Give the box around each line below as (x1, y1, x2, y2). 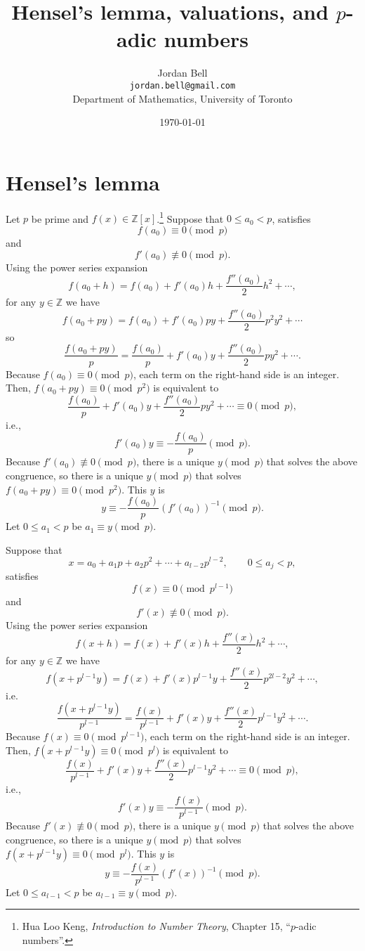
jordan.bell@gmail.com (129, 80, 236, 91)
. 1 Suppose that (157, 209, 224, 226)
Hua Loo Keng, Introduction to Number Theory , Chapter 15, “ (22, 919, 291, 933)
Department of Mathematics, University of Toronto (72, 91, 293, 105)
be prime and (31, 211, 89, 226)
